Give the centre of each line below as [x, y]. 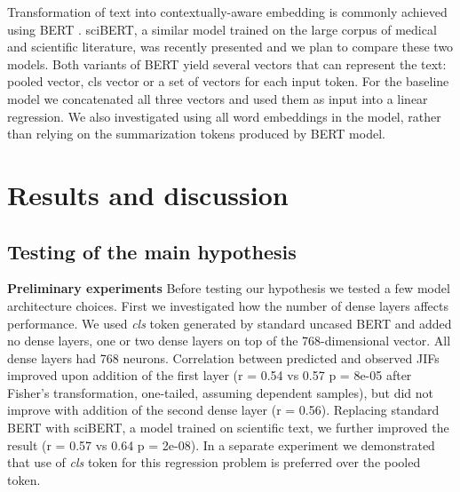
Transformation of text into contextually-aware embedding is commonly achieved [227, 12]
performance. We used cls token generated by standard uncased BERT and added [230, 323]
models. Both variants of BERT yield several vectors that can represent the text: [227, 63]
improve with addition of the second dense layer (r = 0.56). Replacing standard [223, 410]
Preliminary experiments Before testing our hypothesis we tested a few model [229, 288]
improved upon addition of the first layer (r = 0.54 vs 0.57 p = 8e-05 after [210, 375]
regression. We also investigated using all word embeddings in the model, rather [224, 116]
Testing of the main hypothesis [152, 251]
